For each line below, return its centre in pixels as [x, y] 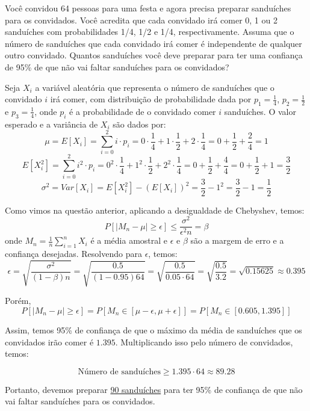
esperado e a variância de [51, 124]
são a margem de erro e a [237, 240]
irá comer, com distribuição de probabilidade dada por [151, 99]
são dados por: [139, 124]
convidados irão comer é [49, 341]
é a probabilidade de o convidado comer [143, 111]
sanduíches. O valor [260, 111]
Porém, [18, 301]
